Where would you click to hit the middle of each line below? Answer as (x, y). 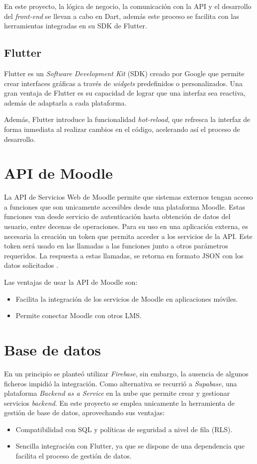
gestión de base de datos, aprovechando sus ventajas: (84, 412)
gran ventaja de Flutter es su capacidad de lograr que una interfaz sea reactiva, (125, 93)
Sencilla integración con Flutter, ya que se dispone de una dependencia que (130, 446)
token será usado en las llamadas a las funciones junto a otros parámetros (116, 246)
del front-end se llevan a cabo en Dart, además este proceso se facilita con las (122, 16)
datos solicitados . (31, 265)
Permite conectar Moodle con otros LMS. (79, 315)
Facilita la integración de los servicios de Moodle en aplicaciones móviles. (127, 298)
